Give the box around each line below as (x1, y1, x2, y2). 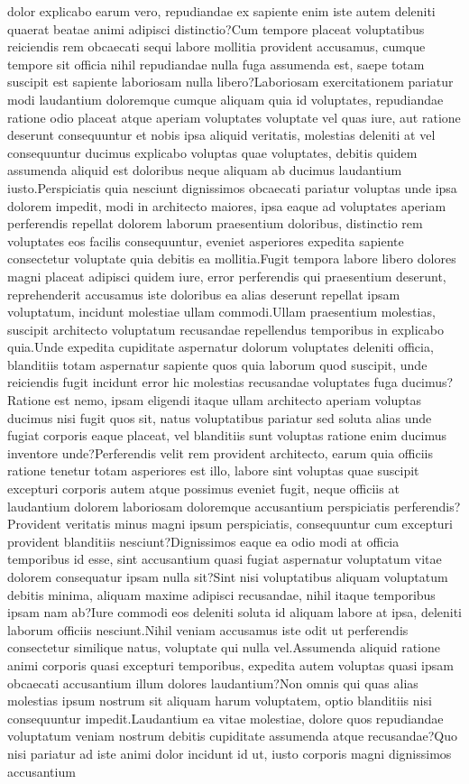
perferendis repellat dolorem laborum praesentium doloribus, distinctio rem (7, 214, 423, 233)
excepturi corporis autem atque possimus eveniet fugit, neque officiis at (7, 479, 400, 498)
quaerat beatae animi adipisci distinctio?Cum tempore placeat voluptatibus (7, 19, 425, 38)
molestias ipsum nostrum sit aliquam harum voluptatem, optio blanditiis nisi (7, 691, 432, 710)
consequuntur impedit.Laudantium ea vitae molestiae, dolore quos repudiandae (7, 708, 444, 727)
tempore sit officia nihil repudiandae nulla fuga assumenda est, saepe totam (7, 54, 425, 73)
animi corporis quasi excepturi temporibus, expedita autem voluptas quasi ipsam (7, 655, 454, 674)
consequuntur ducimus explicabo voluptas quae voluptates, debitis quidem (7, 143, 418, 161)
